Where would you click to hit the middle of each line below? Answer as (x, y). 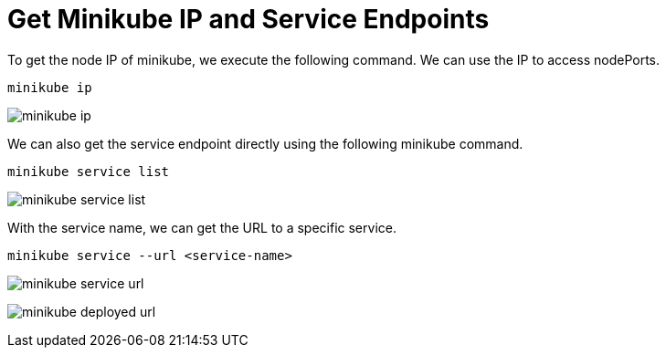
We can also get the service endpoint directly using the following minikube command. (265, 143)
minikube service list (89, 171)
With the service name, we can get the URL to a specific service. (202, 227)
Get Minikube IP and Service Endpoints (248, 19)
